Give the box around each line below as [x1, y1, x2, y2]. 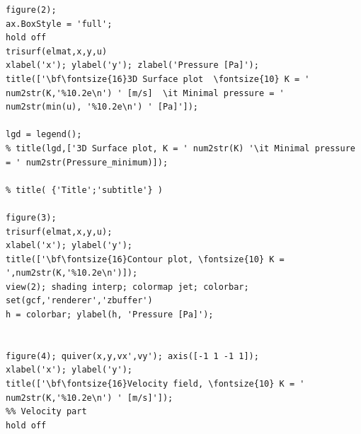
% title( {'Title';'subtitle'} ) [6, 184, 163, 195]
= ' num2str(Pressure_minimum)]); [6, 157, 168, 168]
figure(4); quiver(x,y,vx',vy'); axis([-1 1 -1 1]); [6, 351, 259, 361]
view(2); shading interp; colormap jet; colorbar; [6, 281, 249, 292]
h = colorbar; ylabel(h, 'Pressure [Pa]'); [6, 310, 214, 320]
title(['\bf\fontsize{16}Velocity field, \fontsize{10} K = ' [6, 379, 305, 389]
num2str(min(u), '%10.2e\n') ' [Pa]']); [6, 102, 199, 112]
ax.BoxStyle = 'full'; [6, 18, 113, 29]
